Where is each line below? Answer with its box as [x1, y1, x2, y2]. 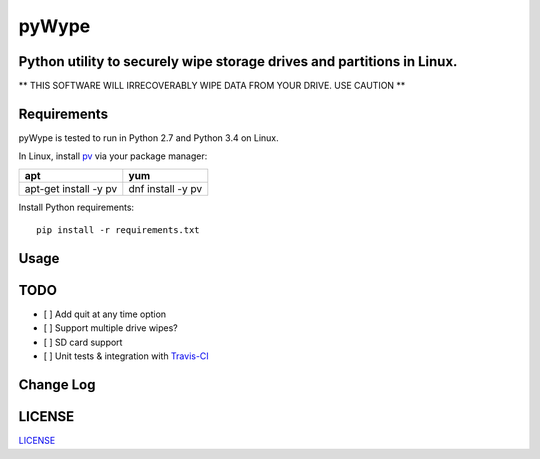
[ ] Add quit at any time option [43, 308, 167, 320]
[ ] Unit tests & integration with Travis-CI [43, 350, 209, 362]
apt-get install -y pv [24, 181, 118, 195]
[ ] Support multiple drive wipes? [43, 322, 179, 334]
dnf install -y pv [128, 181, 203, 195]
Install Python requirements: [18, 201, 135, 213]
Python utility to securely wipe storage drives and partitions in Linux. [18, 53, 458, 70]
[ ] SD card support [43, 336, 123, 348]
